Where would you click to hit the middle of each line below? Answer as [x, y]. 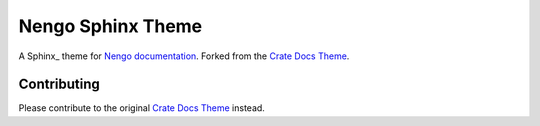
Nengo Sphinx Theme [110, 26]
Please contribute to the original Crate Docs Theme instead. [141, 108]
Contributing [59, 84]
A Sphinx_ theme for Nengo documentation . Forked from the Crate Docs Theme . [184, 56]
